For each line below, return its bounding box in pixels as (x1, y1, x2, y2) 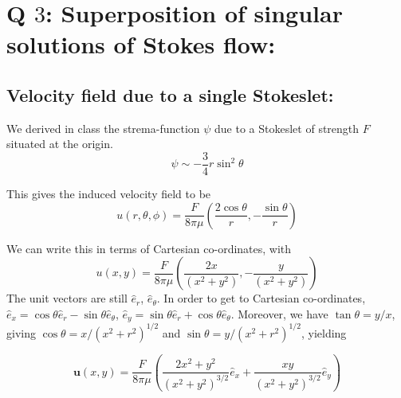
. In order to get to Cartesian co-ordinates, (156, 290, 366, 306)
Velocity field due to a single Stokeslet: (6, 82, 334, 107)
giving (6, 324, 36, 341)
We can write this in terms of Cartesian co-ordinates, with (6, 240, 292, 256)
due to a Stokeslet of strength (214, 119, 360, 136)
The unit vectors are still (6, 290, 128, 306)
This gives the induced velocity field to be (6, 185, 211, 202)
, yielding (301, 324, 347, 341)
